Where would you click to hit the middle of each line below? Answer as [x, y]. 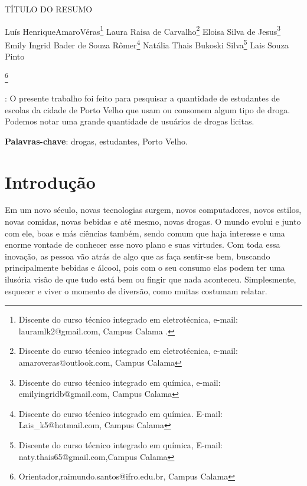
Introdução [50, 181]
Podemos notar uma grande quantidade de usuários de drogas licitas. [130, 121]
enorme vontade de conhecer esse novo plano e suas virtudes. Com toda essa [143, 244]
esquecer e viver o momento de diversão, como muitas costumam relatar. [136, 290]
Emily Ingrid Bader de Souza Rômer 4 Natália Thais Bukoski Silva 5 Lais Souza [147, 44]
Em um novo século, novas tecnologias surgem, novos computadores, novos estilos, [153, 210]
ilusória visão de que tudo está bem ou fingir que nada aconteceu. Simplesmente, [151, 279]
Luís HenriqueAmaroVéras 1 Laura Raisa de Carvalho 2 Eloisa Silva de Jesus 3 [143, 30]
